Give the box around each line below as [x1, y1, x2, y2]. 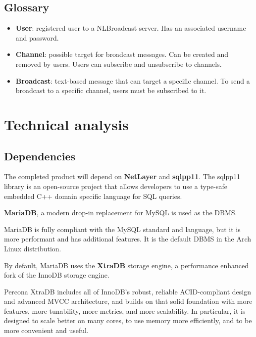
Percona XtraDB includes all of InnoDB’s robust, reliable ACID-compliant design [4, 286, 252, 296]
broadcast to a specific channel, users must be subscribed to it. [15, 85, 206, 96]
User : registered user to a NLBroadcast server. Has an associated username [15, 23, 246, 33]
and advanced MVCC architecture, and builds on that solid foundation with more [4, 296, 253, 306]
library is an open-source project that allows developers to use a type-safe [4, 181, 227, 191]
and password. [15, 32, 59, 43]
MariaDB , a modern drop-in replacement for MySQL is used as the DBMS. [4, 207, 237, 218]
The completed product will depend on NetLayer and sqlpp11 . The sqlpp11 [4, 171, 241, 182]
